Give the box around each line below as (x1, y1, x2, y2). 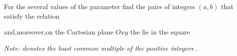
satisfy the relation (4, 11, 60, 21)
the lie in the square (130, 27, 190, 37)
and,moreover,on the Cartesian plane (4, 27, 114, 37)
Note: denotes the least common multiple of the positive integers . (4, 43, 198, 53)
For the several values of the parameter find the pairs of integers (4, 1, 195, 11)
